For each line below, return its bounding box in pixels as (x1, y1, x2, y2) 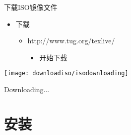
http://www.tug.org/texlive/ (27, 35, 115, 46)
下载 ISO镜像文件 (4, 2, 58, 12)
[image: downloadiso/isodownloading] (4, 70, 129, 77)
